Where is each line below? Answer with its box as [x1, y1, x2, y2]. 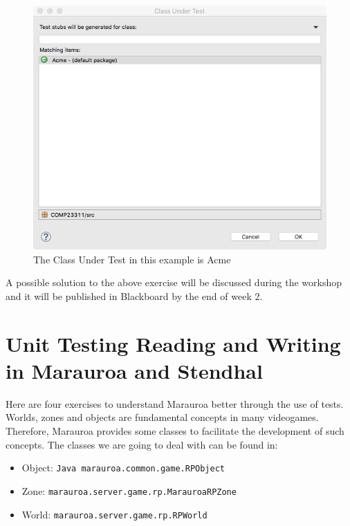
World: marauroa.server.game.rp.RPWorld [21, 507, 208, 521]
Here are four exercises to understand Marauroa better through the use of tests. [6, 396, 344, 411]
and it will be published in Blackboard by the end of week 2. [6, 288, 263, 303]
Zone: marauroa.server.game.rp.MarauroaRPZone [21, 483, 237, 498]
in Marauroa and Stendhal [6, 356, 263, 384]
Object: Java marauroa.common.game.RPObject [21, 460, 225, 475]
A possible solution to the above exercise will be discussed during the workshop [6, 275, 342, 290]
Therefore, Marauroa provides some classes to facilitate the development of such [6, 424, 344, 438]
